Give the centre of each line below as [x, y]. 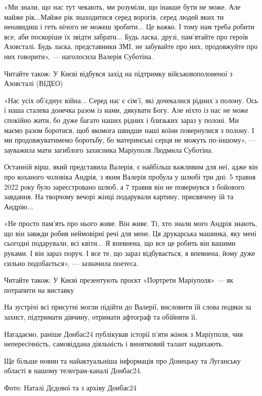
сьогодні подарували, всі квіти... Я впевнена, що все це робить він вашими [120, 243]
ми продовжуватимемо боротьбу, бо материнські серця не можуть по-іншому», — [130, 140]
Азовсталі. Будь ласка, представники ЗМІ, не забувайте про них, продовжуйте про [131, 46]
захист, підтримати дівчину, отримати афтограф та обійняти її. [101, 317]
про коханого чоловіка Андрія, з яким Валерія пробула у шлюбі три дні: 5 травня [130, 176]
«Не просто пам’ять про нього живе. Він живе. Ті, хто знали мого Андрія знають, [131, 223]
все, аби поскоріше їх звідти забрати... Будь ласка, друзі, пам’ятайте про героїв [126, 36]
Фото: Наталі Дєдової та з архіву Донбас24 [71, 387]
